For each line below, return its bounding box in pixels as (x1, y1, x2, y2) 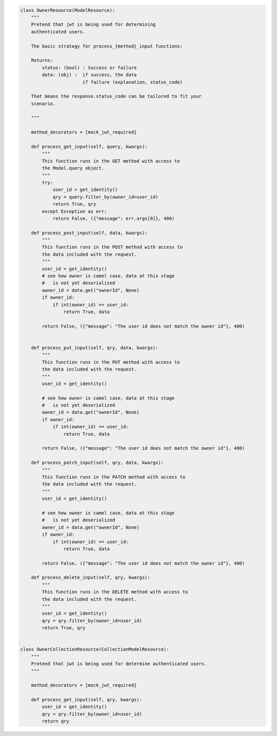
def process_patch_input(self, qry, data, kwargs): (31, 460, 164, 466)
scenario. (31, 101, 56, 106)
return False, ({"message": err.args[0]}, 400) (52, 216, 175, 221)
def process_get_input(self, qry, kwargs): (31, 697, 142, 703)
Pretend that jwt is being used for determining (31, 22, 156, 28)
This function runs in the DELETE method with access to (42, 589, 188, 595)
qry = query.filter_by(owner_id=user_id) (52, 194, 159, 200)
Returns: (31, 57, 53, 64)
